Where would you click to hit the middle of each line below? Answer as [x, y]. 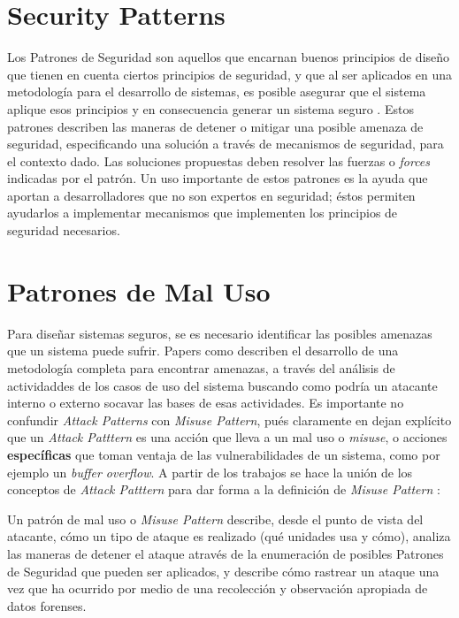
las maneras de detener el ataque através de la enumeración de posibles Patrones [226, 553]
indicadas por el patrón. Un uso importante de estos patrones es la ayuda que [218, 178]
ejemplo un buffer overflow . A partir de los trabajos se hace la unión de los [210, 472]
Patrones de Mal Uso [139, 290]
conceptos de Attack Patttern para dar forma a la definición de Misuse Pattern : [224, 489]
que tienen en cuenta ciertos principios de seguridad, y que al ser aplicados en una [229, 74]
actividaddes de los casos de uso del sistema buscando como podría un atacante [222, 385]
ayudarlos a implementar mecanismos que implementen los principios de [203, 213]
